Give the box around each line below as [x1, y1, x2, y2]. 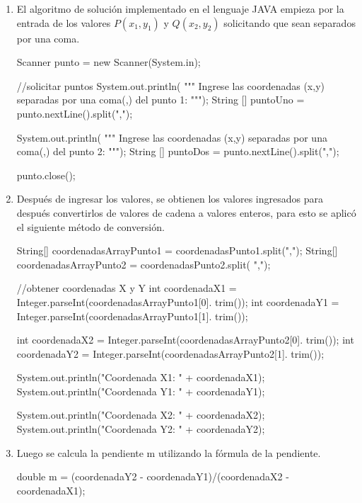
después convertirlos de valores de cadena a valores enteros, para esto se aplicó [16, 205, 356, 220]
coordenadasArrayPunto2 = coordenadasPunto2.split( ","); [16, 256, 271, 271]
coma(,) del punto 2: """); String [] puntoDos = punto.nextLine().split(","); [16, 144, 339, 159]
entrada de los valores [16, 15, 111, 30]
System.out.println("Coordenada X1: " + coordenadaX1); [16, 370, 265, 385]
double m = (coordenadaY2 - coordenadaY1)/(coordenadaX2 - [16, 469, 289, 484]
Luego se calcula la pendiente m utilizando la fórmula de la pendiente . [16, 445, 321, 460]
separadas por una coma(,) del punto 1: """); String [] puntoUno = [16, 92, 305, 107]
